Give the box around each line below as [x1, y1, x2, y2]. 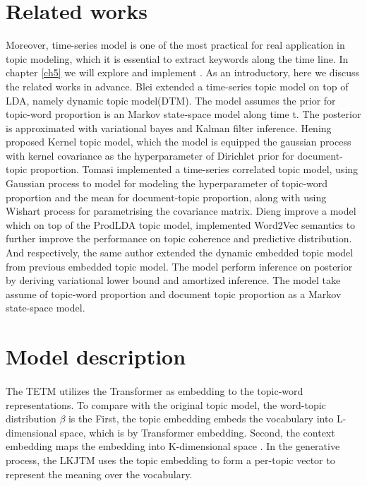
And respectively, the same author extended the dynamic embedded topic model [6, 245, 354, 260]
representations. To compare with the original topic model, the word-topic [6, 397, 326, 412]
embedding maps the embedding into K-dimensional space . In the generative [6, 439, 340, 454]
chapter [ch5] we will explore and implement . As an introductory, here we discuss [6, 65, 360, 80]
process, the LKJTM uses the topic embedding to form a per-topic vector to [6, 452, 335, 467]
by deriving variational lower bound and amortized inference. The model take [6, 273, 341, 288]
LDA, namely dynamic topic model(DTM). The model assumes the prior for [6, 93, 336, 107]
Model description [6, 342, 186, 371]
